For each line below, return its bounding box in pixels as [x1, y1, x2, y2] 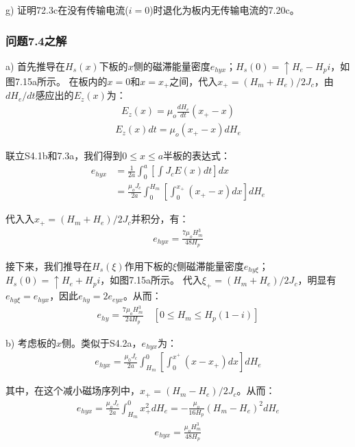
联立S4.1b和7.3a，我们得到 [5, 148, 123, 163]
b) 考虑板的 [5, 335, 56, 349]
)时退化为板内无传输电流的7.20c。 [149, 3, 299, 16]
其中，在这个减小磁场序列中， [5, 383, 140, 398]
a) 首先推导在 [5, 58, 66, 73]
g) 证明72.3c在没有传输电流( [5, 3, 129, 16]
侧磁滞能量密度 [176, 258, 244, 273]
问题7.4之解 [5, 32, 67, 49]
